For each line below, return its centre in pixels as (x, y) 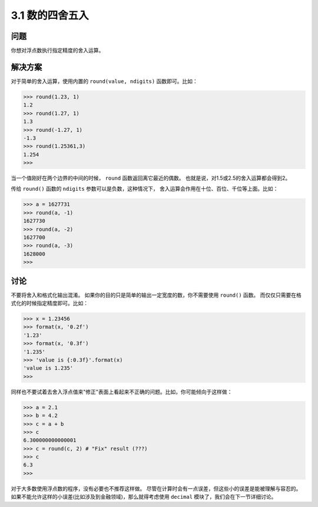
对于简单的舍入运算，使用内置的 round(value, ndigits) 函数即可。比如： (104, 81)
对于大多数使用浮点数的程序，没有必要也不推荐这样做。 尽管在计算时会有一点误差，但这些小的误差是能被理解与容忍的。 (156, 488)
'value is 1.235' (48, 368)
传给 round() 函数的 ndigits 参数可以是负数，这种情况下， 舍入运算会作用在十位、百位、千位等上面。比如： (145, 189)
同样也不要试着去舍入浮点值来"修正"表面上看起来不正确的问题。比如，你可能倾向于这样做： (122, 392)
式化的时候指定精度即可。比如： (49, 303)
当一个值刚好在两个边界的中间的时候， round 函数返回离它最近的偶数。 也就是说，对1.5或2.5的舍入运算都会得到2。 (151, 178)
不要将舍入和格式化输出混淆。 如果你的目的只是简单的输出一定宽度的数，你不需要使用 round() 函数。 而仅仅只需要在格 (156, 295)
